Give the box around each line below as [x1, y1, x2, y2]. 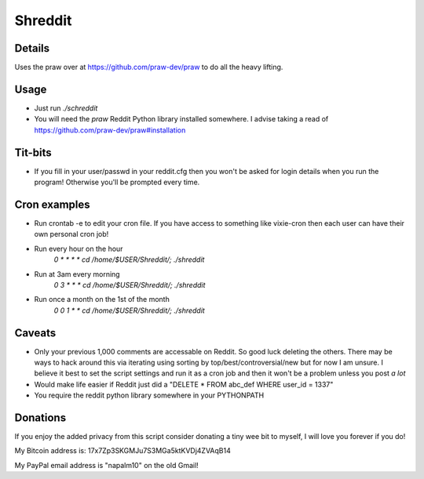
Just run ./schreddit [34, 103, 98, 113]
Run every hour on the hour [34, 244, 123, 253]
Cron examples [14, 198, 90, 211]
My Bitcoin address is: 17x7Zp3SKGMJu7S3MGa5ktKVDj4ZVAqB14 [14, 446, 231, 455]
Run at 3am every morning [34, 269, 121, 278]
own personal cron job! [34, 230, 109, 239]
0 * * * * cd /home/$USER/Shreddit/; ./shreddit [53, 255, 205, 264]
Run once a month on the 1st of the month [34, 295, 170, 304]
